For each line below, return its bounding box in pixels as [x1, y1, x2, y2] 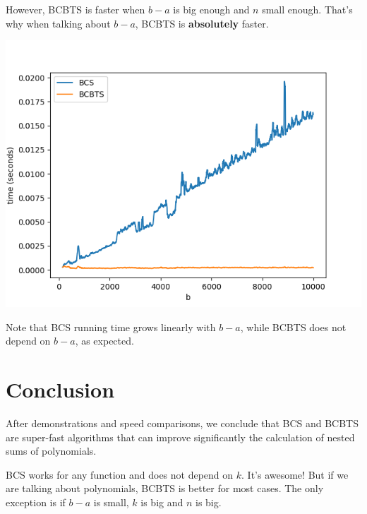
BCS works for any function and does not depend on [6, 467, 234, 482]
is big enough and [173, 2, 250, 16]
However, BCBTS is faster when [6, 2, 145, 16]
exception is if [6, 495, 66, 510]
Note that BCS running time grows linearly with [6, 319, 216, 334]
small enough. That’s [262, 2, 353, 16]
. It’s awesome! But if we [241, 467, 349, 482]
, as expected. [75, 333, 134, 348]
